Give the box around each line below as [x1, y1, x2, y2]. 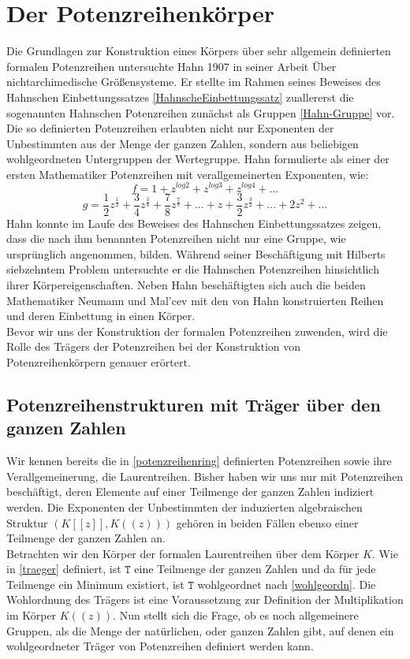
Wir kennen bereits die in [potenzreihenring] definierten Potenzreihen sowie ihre [6, 452, 392, 469]
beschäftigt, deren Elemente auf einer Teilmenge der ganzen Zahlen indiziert [6, 483, 375, 500]
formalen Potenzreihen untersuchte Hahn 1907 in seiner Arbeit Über [6, 58, 337, 74]
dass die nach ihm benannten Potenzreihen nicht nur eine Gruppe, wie [6, 230, 346, 247]
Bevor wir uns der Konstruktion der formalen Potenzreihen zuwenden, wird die [6, 322, 388, 339]
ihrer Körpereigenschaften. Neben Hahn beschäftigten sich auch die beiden [6, 276, 366, 292]
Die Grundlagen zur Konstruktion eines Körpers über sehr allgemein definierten [6, 43, 391, 59]
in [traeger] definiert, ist [6, 560, 121, 577]
